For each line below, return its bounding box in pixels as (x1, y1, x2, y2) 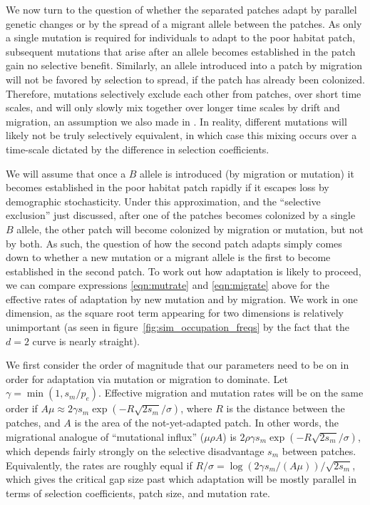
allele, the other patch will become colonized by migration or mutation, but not (16, 221, 364, 236)
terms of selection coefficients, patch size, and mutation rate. (6, 485, 270, 500)
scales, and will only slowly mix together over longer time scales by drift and (6, 100, 340, 115)
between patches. (282, 444, 356, 459)
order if (6, 401, 38, 416)
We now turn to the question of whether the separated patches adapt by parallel (6, 2, 357, 16)
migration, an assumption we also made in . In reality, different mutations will (6, 113, 347, 128)
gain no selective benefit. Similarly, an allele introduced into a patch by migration (6, 58, 362, 73)
